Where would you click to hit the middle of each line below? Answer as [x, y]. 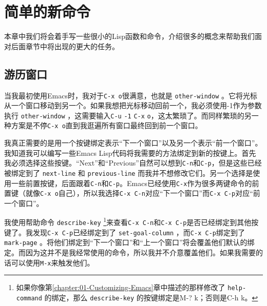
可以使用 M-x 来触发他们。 [53, 262]
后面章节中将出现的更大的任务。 [65, 46]
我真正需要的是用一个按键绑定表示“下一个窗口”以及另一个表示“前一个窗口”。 [133, 143]
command [29, 299]
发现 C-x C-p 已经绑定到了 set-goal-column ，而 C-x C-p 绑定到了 [139, 232]
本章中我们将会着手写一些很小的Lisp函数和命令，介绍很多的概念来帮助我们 [129, 36]
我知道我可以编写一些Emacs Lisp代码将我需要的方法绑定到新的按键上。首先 [130, 152]
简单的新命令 [47, 12]
